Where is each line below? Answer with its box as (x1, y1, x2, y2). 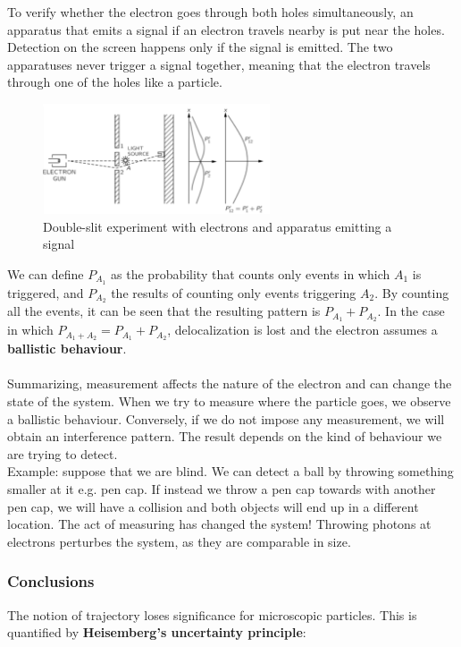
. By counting (374, 283, 449, 302)
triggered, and (7, 283, 84, 302)
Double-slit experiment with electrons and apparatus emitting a (43, 217, 392, 235)
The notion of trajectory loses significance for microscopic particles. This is (7, 605, 417, 624)
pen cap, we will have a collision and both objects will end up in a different (7, 497, 419, 515)
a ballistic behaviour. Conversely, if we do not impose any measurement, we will (7, 409, 445, 428)
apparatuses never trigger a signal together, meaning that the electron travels (7, 55, 431, 73)
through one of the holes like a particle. (7, 72, 222, 91)
